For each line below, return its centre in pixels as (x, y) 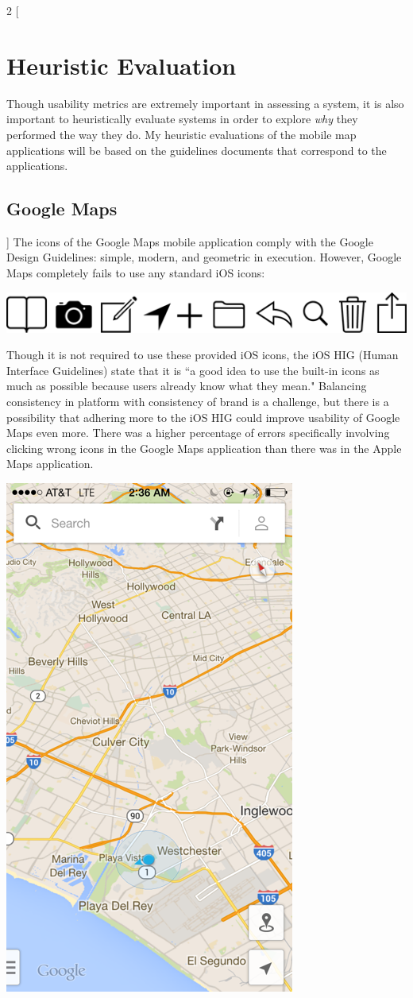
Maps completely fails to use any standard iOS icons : (136, 273)
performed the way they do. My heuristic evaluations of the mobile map (181, 134)
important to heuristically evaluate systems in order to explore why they (182, 119)
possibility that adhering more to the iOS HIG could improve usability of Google (203, 417)
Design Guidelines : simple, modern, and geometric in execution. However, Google (204, 257)
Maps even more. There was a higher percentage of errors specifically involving (198, 433)
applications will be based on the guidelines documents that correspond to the (197, 150)
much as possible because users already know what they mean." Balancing (187, 386)
